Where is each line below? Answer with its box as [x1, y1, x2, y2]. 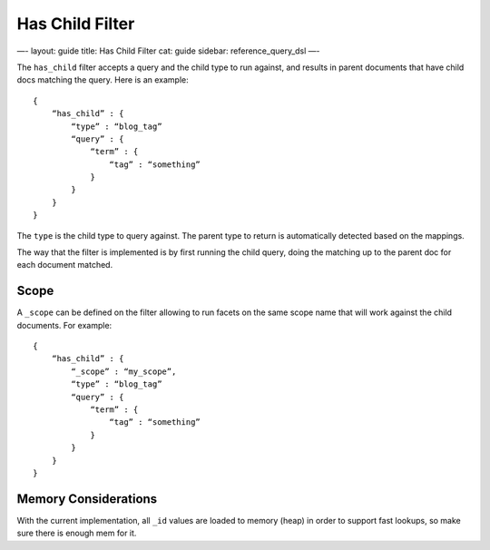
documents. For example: [16, 319, 113, 330]
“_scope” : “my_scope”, [71, 366, 177, 377]
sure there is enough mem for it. [16, 527, 137, 539]
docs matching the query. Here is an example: [16, 74, 190, 85]
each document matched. [16, 260, 113, 270]
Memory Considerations [16, 491, 158, 506]
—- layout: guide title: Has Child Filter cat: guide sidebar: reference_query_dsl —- [16, 45, 321, 56]
